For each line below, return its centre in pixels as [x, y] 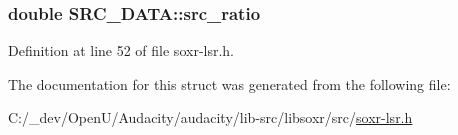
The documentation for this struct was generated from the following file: [229, 83]
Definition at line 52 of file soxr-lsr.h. [121, 50]
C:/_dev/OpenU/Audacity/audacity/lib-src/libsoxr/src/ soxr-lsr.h [210, 117]
